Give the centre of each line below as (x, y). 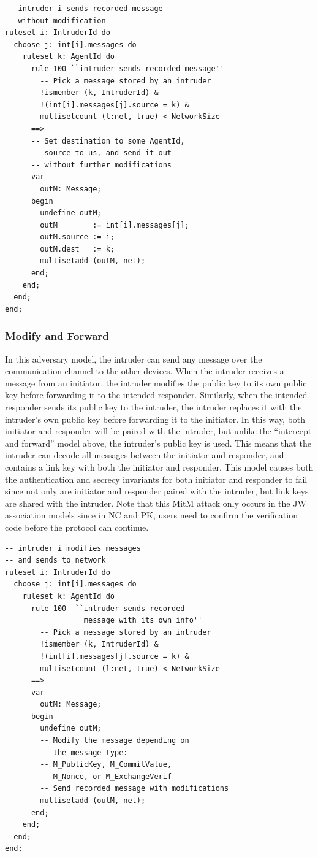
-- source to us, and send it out (101, 153)
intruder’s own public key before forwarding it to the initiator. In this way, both (155, 419)
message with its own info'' (143, 621)
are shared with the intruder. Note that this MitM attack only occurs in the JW (156, 503)
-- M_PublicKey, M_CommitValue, (106, 765)
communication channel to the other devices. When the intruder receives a (145, 371)
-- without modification (55, 21)
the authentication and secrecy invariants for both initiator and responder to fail (156, 479)
